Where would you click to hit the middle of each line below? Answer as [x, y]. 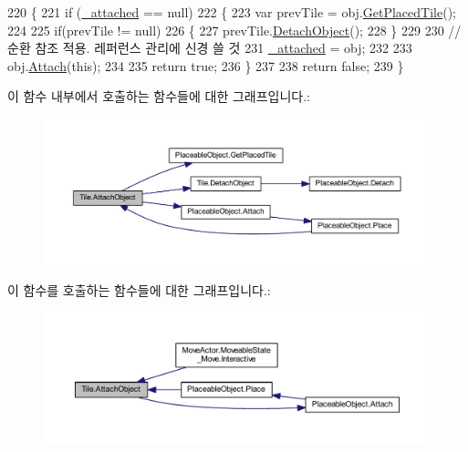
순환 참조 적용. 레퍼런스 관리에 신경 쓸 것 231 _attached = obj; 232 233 [210, 48]
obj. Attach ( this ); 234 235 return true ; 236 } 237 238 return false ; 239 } [206, 65]
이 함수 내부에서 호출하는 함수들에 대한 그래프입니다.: [159, 96]
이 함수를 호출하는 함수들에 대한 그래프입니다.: [139, 289]
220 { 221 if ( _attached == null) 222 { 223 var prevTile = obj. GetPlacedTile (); [232, 12]
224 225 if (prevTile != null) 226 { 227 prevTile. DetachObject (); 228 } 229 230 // [234, 30]
